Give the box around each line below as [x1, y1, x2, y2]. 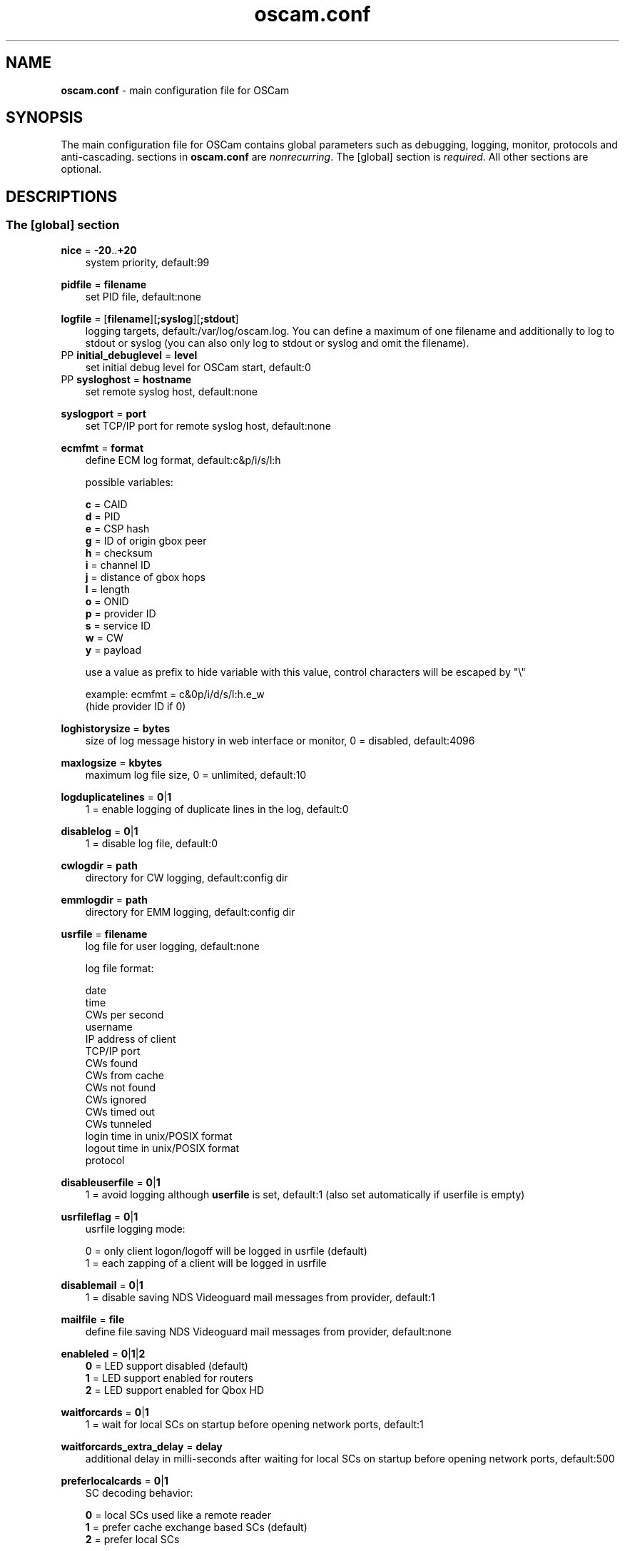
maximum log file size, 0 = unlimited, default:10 [85, 768, 307, 781]
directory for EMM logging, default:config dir [85, 905, 295, 918]
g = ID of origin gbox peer [85, 534, 207, 547]
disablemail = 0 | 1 [61, 1278, 143, 1291]
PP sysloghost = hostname [61, 373, 192, 385]
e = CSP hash [85, 522, 150, 535]
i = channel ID [85, 558, 151, 571]
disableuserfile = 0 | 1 [61, 1176, 161, 1188]
